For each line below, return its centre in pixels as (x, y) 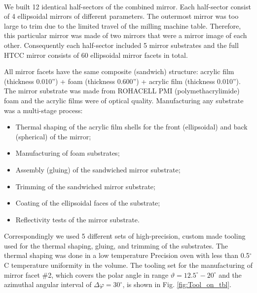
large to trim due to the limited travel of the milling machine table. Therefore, (123, 25)
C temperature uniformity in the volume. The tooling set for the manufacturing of (128, 265)
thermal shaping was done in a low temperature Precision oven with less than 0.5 (127, 255)
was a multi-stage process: (43, 110)
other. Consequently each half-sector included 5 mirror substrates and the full (121, 45)
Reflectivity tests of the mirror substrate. (77, 219)
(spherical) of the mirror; (53, 136)
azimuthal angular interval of (48, 284)
